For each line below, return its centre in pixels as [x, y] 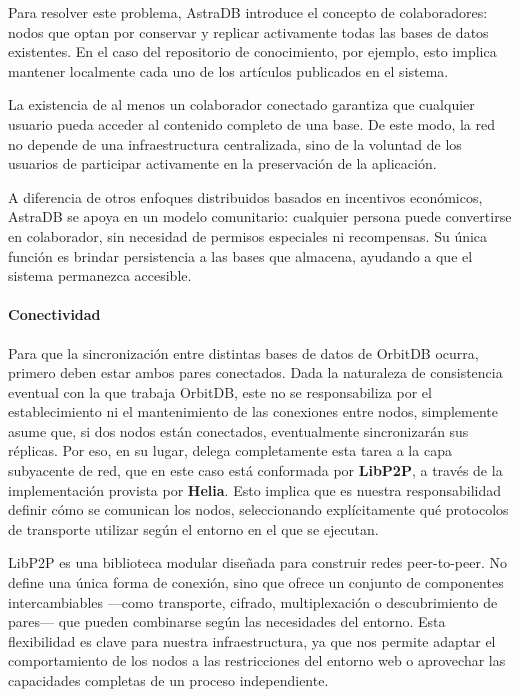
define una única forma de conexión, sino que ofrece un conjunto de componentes [256, 582]
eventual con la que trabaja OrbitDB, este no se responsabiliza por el [220, 391]
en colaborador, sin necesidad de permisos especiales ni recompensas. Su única [248, 235]
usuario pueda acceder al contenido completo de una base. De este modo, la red [252, 123]
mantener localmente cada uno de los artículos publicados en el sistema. [228, 70]
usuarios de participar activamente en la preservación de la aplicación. [222, 163]
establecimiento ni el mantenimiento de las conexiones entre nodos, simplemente [253, 411]
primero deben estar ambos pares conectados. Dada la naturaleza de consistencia [255, 372]
